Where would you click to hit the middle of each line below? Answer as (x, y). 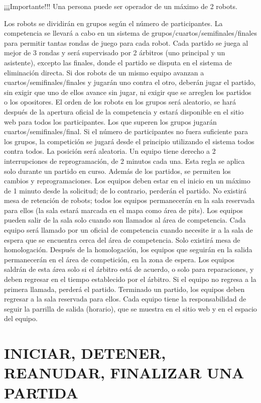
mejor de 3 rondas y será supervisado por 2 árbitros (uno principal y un (115, 53)
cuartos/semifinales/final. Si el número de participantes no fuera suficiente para (126, 131)
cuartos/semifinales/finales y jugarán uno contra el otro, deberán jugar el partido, (130, 82)
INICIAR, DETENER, (85, 353)
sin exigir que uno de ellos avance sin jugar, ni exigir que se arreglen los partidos (128, 92)
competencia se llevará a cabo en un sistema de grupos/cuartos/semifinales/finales (130, 33)
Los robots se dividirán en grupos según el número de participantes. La (113, 23)
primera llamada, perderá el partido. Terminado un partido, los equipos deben (124, 289)
